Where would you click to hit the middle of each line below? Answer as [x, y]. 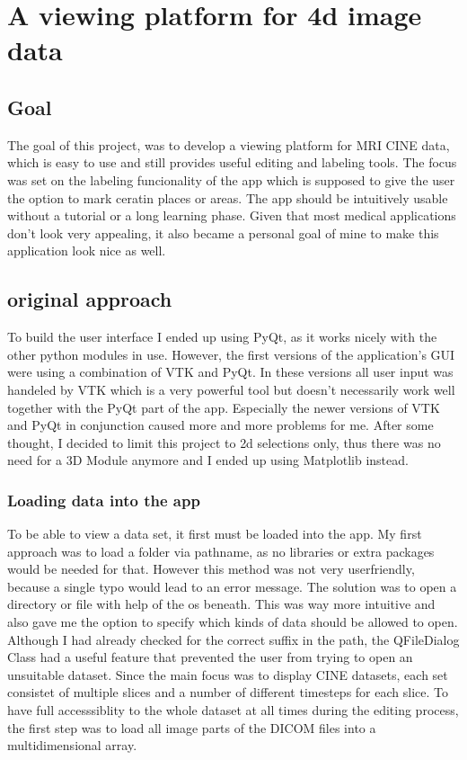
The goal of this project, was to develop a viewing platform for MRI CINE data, [229, 144]
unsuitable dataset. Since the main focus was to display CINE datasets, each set [228, 674]
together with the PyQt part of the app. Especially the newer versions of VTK [224, 407]
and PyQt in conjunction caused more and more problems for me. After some [220, 425]
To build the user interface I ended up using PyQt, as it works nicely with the [222, 337]
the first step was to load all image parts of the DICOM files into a [192, 727]
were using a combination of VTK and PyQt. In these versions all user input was [230, 372]
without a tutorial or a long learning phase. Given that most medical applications [232, 215]
